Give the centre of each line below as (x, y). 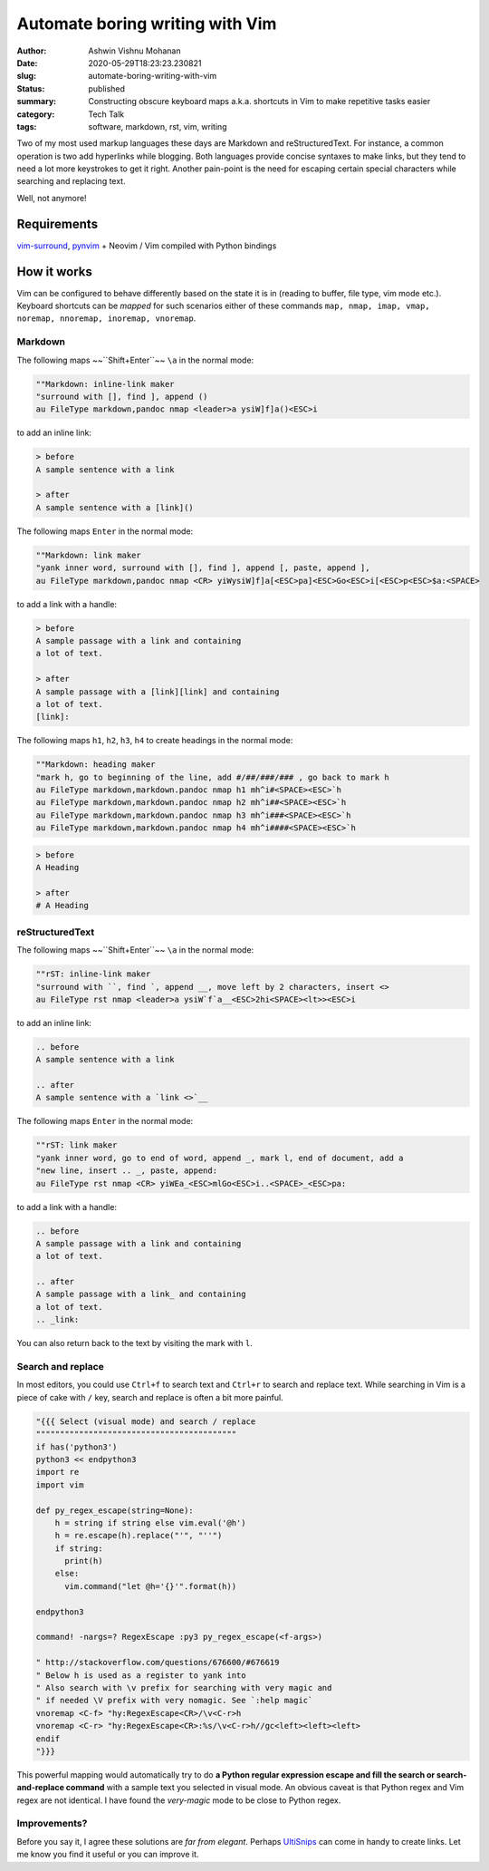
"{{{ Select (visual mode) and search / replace (146, 1421)
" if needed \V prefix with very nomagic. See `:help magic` (174, 1701)
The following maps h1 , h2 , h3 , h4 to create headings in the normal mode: (155, 741)
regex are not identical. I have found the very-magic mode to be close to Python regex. (179, 1800)
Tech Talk (106, 114)
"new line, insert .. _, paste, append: (126, 1171)
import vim (60, 1485)
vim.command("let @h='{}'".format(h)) (151, 1586)
